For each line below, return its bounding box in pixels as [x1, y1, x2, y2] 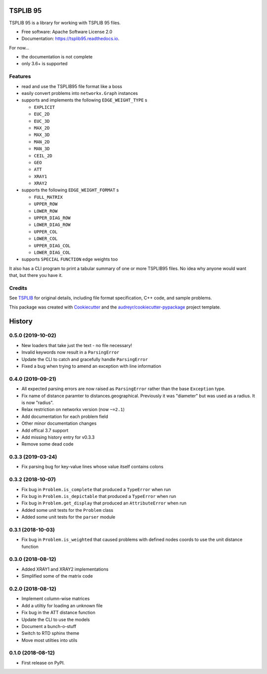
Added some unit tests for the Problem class [21, 507, 114, 513]
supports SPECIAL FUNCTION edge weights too [21, 256, 118, 262]
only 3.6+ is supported [21, 61, 68, 67]
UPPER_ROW [34, 201, 58, 207]
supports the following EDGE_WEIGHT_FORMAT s [21, 187, 119, 193]
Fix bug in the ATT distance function [21, 610, 96, 616]
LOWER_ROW [34, 208, 58, 214]
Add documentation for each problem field [21, 413, 108, 419]
